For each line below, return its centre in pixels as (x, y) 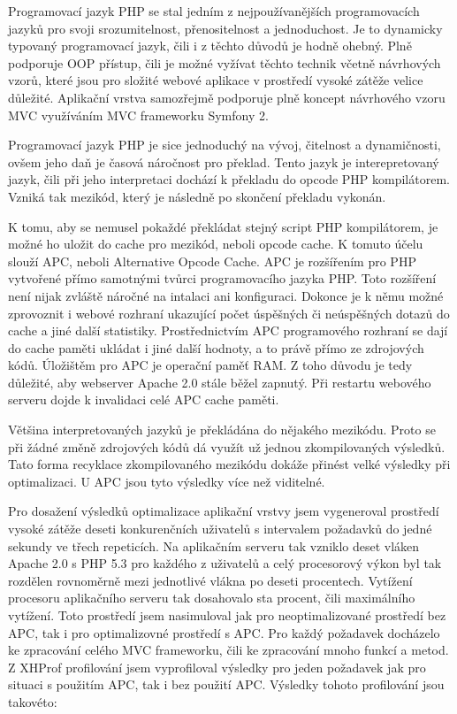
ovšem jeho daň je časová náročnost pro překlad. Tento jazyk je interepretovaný (224, 161)
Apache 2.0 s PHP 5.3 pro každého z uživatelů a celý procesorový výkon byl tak (225, 563)
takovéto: (33, 701)
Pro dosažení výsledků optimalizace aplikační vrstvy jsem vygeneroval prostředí (224, 511)
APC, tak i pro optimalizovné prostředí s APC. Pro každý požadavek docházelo (224, 632)
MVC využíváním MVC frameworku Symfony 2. (138, 115)
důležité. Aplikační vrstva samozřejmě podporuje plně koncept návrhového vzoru (227, 97)
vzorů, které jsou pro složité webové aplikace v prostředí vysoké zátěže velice (216, 80)
